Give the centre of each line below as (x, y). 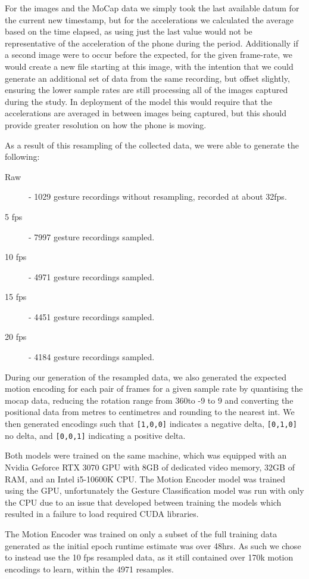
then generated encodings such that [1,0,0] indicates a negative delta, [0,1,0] (151, 424)
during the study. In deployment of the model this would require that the (139, 101)
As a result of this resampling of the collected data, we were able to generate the (152, 145)
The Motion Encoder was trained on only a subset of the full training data (141, 533)
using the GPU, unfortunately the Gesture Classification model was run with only (154, 490)
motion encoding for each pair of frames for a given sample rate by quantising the (154, 388)
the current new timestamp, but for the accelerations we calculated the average (149, 19)
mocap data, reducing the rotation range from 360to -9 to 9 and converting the (149, 400)
